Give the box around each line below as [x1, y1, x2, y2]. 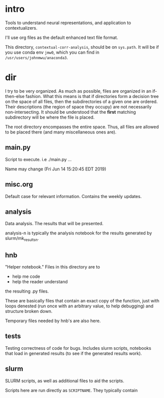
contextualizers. [5, 25, 38, 31]
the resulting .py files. [5, 288, 49, 294]
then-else [5, 93, 25, 99]
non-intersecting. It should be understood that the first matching [5, 109, 136, 115]
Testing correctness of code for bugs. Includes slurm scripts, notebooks [5, 345, 151, 351]
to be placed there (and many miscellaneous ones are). [5, 129, 117, 135]
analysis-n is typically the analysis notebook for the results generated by [5, 230, 152, 236]
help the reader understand [12, 278, 68, 284]
